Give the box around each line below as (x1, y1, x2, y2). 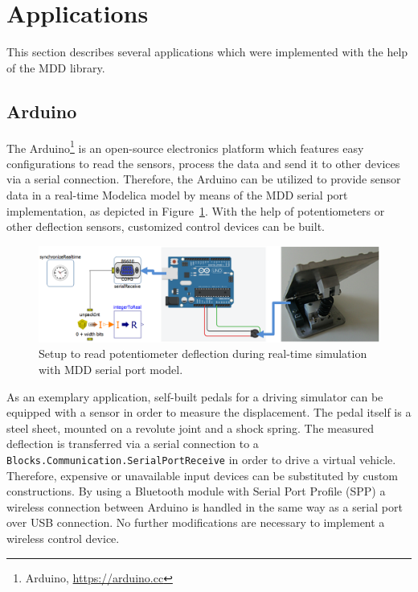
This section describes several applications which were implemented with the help (6, 43, 408, 60)
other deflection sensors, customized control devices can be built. (6, 218, 325, 235)
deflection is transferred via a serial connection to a (6, 435, 259, 452)
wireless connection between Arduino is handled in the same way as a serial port (6, 498, 403, 515)
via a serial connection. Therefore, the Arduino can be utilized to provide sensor (6, 171, 401, 187)
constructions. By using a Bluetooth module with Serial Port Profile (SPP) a (6, 483, 386, 499)
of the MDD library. (6, 59, 105, 76)
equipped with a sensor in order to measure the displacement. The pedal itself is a (6, 404, 412, 421)
